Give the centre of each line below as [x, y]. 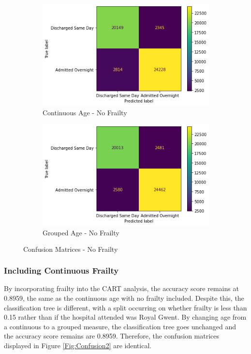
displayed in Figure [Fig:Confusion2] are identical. [78, 345]
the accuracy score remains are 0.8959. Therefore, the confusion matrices [112, 336]
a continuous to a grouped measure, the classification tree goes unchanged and [120, 326]
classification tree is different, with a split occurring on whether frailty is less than [125, 307]
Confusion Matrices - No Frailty [71, 249]
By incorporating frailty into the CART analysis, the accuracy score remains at [121, 288]
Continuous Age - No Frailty [85, 112]
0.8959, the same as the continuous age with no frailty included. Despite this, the [124, 298]
